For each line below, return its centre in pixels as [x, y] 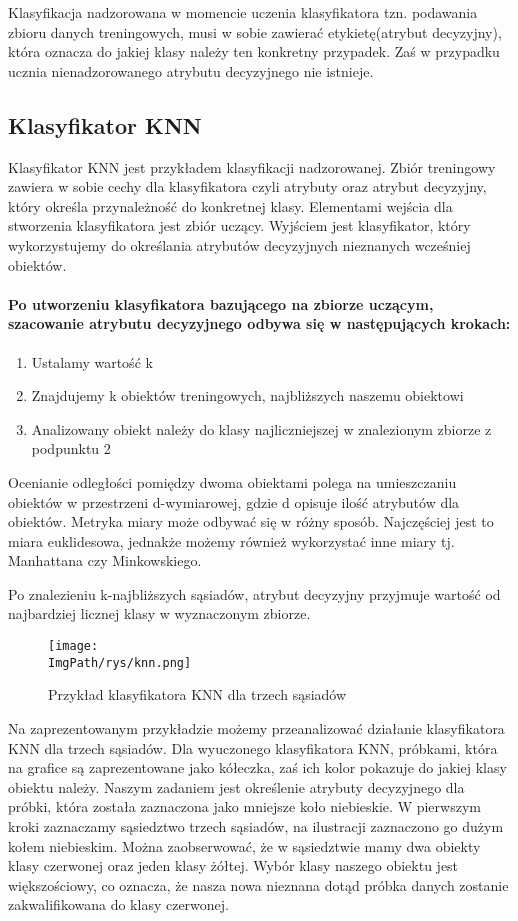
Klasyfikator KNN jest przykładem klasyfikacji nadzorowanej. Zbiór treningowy [252, 166]
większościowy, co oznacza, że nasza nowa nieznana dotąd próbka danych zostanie [258, 884]
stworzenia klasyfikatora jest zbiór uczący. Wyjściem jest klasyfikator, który [239, 225]
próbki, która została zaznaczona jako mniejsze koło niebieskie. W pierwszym [244, 806]
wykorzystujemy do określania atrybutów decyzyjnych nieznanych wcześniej [239, 244]
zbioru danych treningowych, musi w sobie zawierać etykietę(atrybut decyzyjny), [255, 31]
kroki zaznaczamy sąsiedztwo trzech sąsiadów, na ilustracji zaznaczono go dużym [256, 825]
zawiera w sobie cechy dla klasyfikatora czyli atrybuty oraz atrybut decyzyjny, [247, 186]
